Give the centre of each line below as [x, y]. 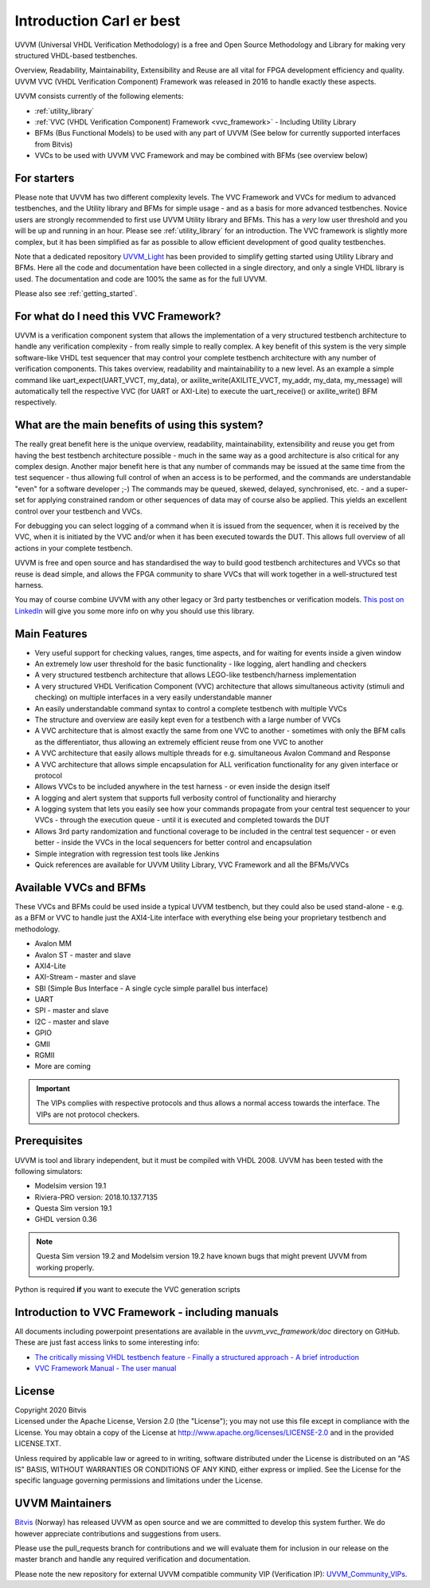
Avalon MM [53, 944]
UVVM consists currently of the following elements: [99, 97]
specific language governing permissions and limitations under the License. [139, 1480]
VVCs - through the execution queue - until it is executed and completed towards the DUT [182, 820]
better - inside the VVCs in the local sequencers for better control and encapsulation [173, 842]
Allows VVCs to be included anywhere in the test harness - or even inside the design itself [182, 786]
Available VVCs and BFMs [80, 887]
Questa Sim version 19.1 [73, 1208]
